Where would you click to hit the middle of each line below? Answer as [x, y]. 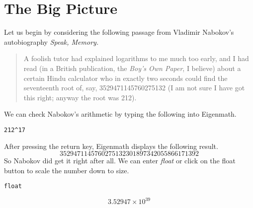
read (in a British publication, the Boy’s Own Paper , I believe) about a [132, 68]
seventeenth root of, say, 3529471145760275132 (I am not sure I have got [134, 88]
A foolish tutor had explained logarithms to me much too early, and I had [136, 58]
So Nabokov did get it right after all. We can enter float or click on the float [120, 161]
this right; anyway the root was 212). [80, 97]
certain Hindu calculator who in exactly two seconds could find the [126, 78]
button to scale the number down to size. [67, 170]
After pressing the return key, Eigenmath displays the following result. [111, 146]
